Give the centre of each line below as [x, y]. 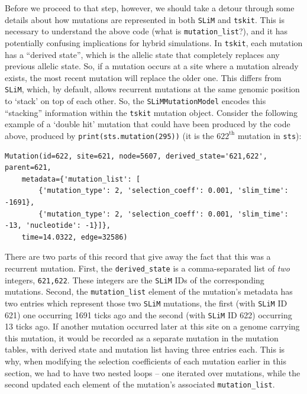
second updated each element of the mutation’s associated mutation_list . [140, 384]
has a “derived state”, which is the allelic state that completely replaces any [142, 54]
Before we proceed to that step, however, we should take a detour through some [150, 8]
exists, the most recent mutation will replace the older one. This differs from [143, 77]
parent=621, [28, 168]
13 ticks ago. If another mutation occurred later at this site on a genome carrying [152, 326]
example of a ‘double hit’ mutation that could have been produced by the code [148, 124]
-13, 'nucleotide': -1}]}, [58, 226]
